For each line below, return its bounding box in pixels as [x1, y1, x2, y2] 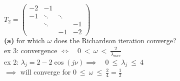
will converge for [20, 67, 71, 77]
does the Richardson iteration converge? [53, 35, 176, 46]
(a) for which [4, 35, 45, 46]
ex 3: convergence [4, 45, 57, 55]
